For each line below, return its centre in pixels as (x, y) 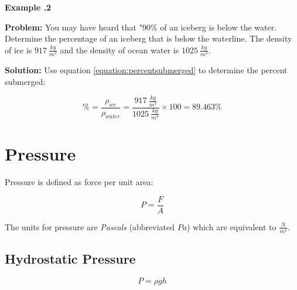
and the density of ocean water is (120, 50)
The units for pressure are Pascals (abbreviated (90, 226)
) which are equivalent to (232, 226)
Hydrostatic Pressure (70, 259)
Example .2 (28, 7)
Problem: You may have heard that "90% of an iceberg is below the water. (141, 27)
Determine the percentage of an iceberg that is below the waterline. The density (148, 38)
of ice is (18, 50)
